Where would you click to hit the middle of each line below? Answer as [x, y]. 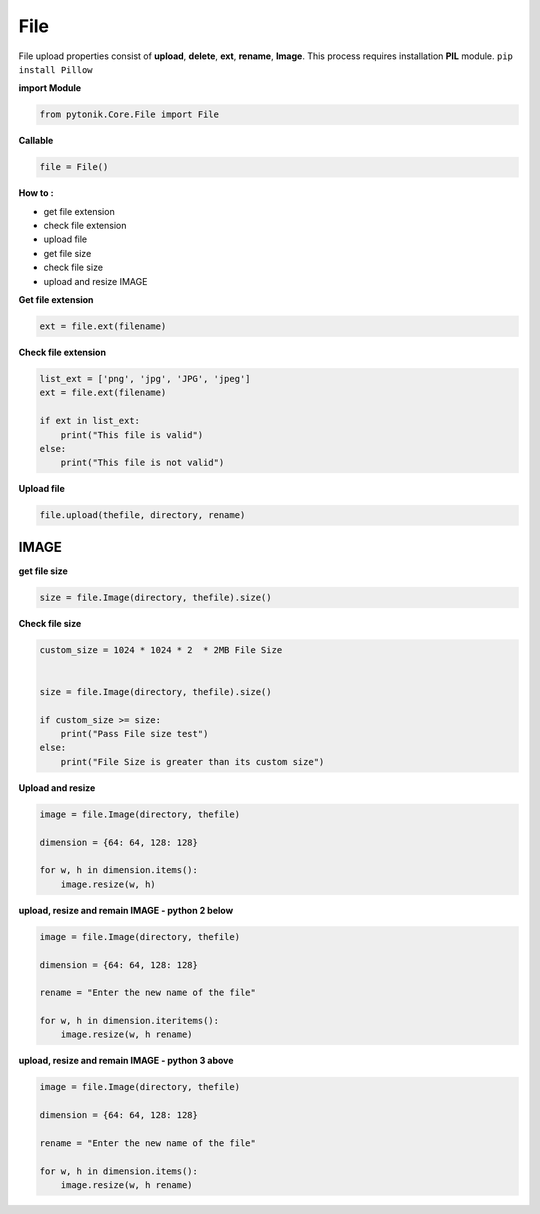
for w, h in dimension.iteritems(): [129, 1021]
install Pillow [56, 69]
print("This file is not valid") [142, 463]
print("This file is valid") [132, 434]
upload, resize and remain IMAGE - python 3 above [126, 1061]
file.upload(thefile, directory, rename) [142, 515]
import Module [50, 88]
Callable [36, 141]
